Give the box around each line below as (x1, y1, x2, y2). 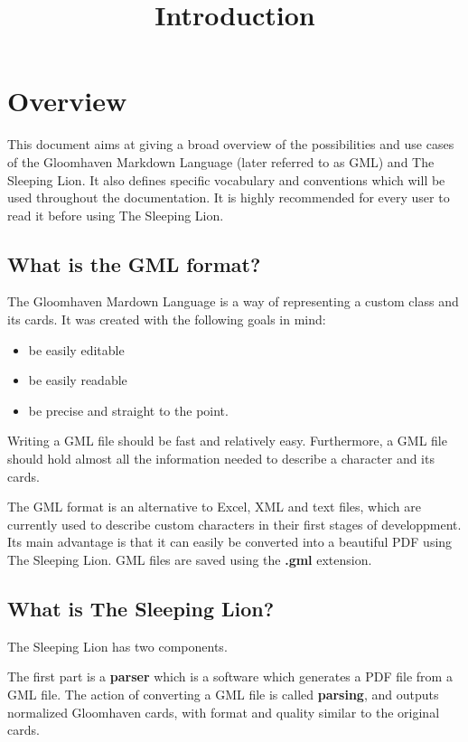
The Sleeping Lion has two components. (7, 636, 228, 655)
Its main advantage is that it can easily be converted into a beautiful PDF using (7, 532, 453, 551)
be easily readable (28, 371, 127, 390)
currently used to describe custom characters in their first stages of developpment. (7, 514, 462, 533)
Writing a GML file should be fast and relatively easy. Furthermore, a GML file (7, 431, 447, 450)
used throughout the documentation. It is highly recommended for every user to (7, 188, 450, 207)
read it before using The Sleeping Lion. (7, 205, 224, 224)
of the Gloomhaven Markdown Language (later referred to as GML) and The (7, 152, 435, 171)
